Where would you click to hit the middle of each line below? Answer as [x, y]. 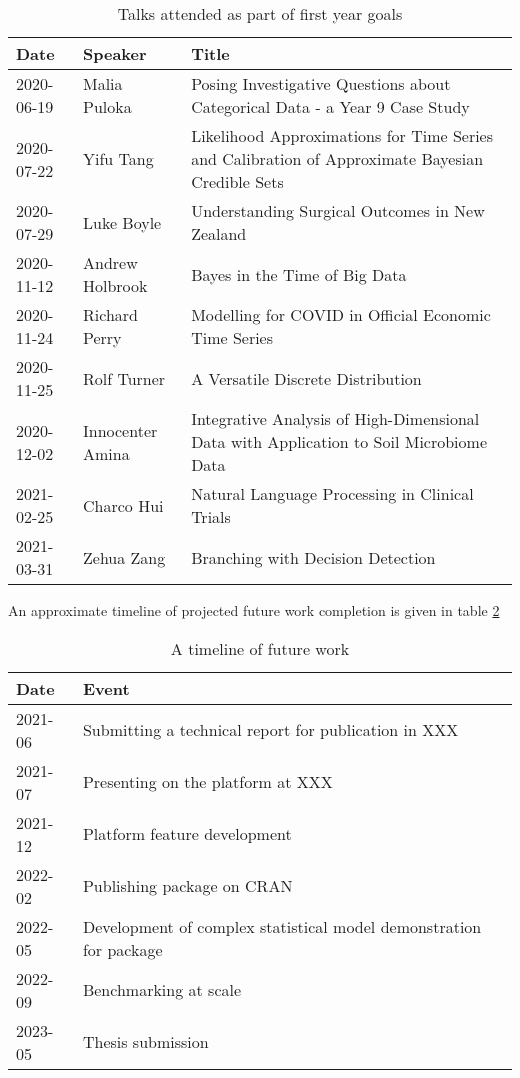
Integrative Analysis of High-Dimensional [335, 418]
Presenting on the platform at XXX [207, 782]
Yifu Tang [118, 158]
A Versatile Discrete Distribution [306, 378]
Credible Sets [237, 181]
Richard [110, 314]
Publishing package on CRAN [187, 886]
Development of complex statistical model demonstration [282, 926]
